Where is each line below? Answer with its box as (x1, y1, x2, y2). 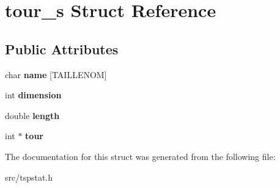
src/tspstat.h (5, 170, 53, 183)
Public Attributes (5, 39, 119, 58)
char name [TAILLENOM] (5, 68, 107, 81)
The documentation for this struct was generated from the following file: (5, 150, 276, 162)
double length (5, 109, 60, 121)
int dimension (5, 89, 62, 101)
